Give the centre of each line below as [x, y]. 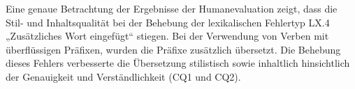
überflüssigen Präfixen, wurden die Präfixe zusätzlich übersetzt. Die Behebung [173, 49]
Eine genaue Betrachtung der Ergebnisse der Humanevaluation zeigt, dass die [172, 8]
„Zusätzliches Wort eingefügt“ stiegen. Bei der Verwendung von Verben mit [167, 36]
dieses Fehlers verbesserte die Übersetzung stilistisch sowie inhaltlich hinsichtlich [178, 63]
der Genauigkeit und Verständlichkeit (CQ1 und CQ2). [123, 76]
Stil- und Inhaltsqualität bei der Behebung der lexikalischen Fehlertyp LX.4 [168, 22]
